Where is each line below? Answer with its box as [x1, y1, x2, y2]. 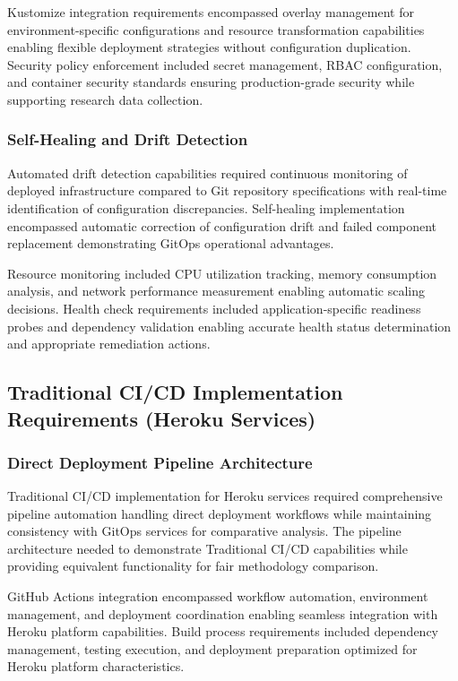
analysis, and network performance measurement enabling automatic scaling [7, 281, 425, 300]
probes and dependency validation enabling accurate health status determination [7, 316, 452, 335]
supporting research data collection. [7, 90, 203, 108]
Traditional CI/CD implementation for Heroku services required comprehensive [7, 487, 443, 505]
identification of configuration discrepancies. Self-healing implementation [7, 198, 405, 217]
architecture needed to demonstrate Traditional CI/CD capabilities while [7, 539, 408, 557]
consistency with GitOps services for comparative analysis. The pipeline [7, 522, 402, 540]
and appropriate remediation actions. [7, 334, 211, 353]
